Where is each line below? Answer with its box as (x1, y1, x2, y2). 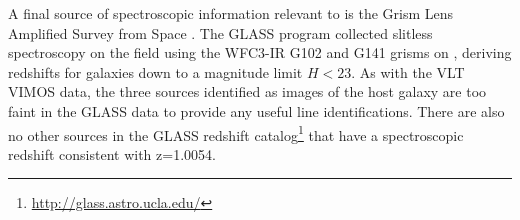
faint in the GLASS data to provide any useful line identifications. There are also (8, 100, 505, 121)
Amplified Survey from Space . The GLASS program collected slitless (8, 22, 433, 43)
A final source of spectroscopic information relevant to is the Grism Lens (8, 3, 454, 23)
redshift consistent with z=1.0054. (8, 143, 216, 164)
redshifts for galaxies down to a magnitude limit (8, 61, 303, 82)
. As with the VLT (351, 61, 465, 82)
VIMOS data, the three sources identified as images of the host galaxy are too (8, 81, 487, 102)
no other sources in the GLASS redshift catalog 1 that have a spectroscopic (8, 121, 464, 145)
